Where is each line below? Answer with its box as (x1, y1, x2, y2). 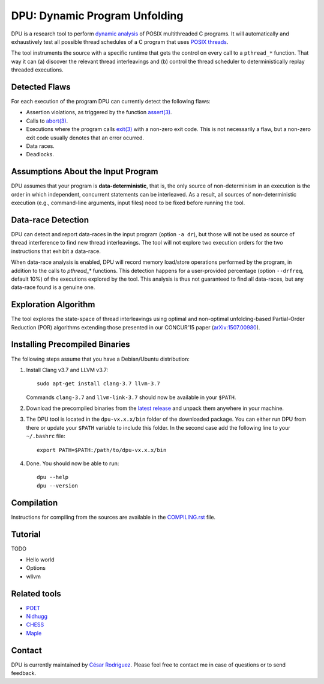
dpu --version (37, 482, 78, 489)
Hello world (26, 556, 55, 563)
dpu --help (37, 474, 69, 481)
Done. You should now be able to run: (26, 460, 119, 467)
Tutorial (11, 529, 41, 539)
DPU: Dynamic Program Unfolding (11, 9, 184, 22)
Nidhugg (26, 613, 48, 620)
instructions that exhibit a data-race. (11, 247, 101, 255)
